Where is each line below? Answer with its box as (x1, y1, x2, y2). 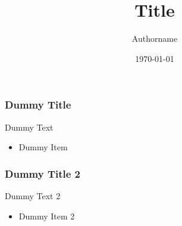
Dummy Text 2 (5, 190, 61, 202)
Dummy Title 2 (5, 166, 81, 181)
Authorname (131, 32, 178, 45)
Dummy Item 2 (18, 209, 75, 222)
